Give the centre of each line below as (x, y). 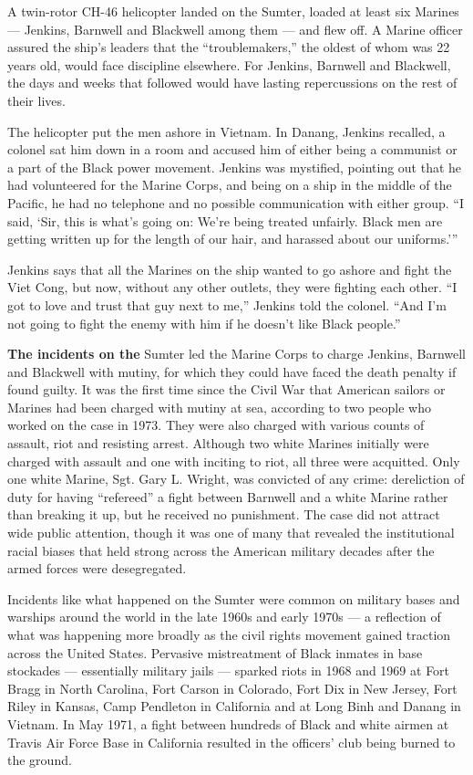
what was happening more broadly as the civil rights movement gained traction (229, 634)
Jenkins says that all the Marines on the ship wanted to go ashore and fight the (230, 269)
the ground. (40, 760)
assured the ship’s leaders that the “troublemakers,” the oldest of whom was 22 (229, 47)
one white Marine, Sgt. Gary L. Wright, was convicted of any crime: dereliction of (236, 479)
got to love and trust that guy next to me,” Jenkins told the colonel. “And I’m (227, 304)
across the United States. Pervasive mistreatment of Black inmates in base (215, 652)
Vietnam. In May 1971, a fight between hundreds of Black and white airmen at (228, 723)
